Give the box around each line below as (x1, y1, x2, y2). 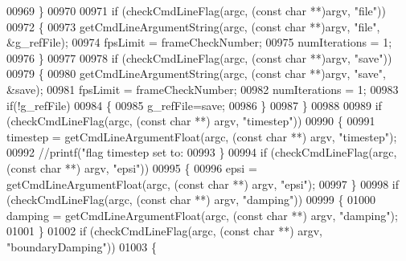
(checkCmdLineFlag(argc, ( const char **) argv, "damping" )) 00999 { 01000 (6, 191, 376, 208)
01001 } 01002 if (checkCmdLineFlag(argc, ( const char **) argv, (6, 222, 323, 239)
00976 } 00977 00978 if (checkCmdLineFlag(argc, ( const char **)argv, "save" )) (6, 49, 392, 66)
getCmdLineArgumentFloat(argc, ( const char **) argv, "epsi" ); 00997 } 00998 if (6, 175, 400, 192)
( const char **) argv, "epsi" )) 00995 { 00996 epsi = (6, 159, 257, 176)
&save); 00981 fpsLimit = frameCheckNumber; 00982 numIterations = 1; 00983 (6, 80, 399, 97)
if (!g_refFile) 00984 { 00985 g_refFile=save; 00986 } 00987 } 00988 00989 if (6, 96, 382, 113)
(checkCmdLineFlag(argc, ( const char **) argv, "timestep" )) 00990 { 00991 (6, 112, 375, 129)
